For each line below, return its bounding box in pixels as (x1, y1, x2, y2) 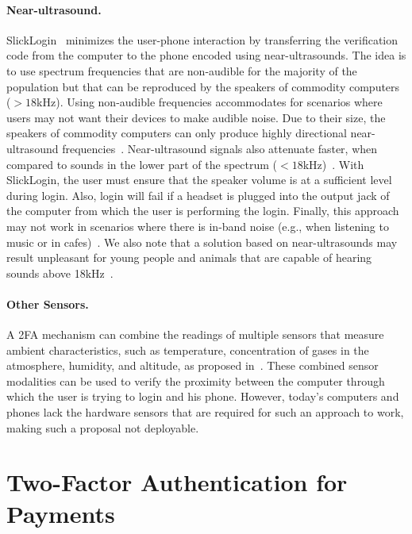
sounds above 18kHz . (6, 264, 114, 281)
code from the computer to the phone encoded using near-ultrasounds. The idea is (6, 47, 406, 63)
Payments (6, 497, 115, 529)
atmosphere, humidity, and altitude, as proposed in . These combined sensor (6, 357, 379, 374)
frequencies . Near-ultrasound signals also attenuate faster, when (62, 140, 378, 156)
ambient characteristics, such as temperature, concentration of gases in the (6, 341, 369, 358)
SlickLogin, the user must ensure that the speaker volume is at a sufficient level (6, 171, 392, 188)
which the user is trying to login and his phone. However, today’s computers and (6, 388, 399, 405)
